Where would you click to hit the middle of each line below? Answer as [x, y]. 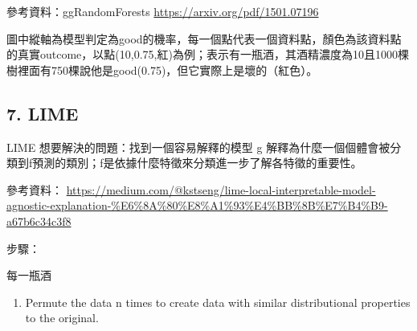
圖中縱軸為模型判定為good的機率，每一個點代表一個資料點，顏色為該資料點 [204, 38]
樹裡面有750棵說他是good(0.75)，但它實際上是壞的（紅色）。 [162, 69]
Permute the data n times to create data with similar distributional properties [218, 302]
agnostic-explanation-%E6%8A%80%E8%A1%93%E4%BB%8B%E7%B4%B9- [197, 205]
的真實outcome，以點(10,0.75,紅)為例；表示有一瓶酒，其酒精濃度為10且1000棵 [208, 54]
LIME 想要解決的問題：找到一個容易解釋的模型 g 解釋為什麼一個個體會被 [198, 147]
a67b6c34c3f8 [39, 221]
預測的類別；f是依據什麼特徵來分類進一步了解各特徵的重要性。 [197, 163]
